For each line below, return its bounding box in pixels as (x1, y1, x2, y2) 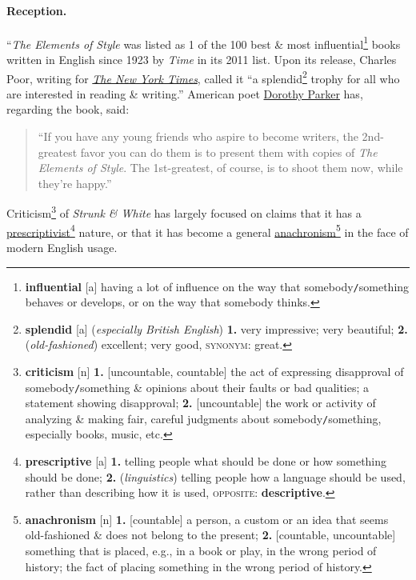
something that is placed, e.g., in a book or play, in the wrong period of (25, 542, 377, 559)
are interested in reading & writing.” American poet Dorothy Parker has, (6, 85, 363, 102)
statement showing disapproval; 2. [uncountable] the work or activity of (25, 394, 376, 411)
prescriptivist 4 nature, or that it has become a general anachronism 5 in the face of (6, 221, 409, 240)
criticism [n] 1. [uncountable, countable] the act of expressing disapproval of (25, 362, 404, 379)
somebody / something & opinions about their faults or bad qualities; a (25, 378, 370, 395)
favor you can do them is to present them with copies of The (80, 143, 378, 160)
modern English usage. (6, 238, 118, 255)
